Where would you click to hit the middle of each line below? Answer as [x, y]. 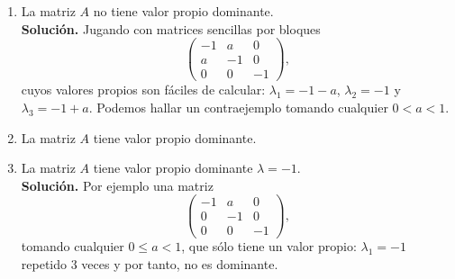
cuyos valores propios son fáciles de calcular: [143, 90]
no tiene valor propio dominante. [183, 11]
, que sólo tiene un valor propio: [269, 246]
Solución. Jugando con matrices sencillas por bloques [171, 28]
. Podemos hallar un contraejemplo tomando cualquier [238, 107]
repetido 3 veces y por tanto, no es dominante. [150, 264]
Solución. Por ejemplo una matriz [117, 185]
